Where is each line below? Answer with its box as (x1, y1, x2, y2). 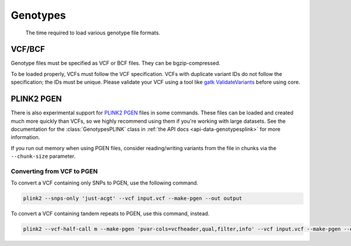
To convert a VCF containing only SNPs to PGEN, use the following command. (11, 179, 198, 186)
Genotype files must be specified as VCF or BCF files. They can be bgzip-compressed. (11, 60, 221, 67)
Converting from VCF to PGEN (11, 167, 98, 175)
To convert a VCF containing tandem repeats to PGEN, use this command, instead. (11, 210, 210, 217)
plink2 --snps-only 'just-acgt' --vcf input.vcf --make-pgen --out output (23, 195, 243, 202)
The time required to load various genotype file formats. (25, 29, 160, 36)
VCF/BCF (11, 44, 45, 54)
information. (11, 134, 40, 141)
